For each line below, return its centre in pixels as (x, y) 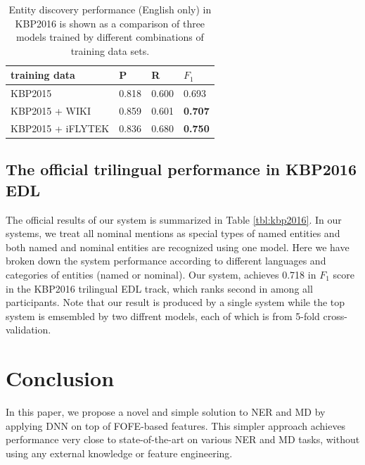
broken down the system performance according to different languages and (166, 261)
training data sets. (110, 50)
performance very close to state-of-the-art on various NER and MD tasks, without (183, 439)
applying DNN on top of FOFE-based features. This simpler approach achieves (176, 425)
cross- (335, 316)
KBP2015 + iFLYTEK (60, 128)
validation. (28, 330)
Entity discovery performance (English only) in (110, 9)
